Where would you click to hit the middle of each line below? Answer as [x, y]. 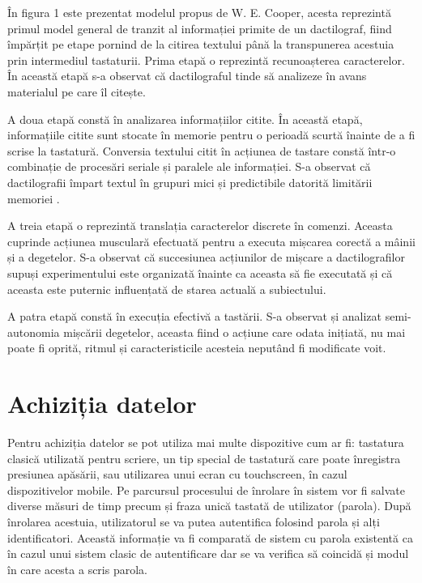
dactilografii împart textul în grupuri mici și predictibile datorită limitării [190, 182]
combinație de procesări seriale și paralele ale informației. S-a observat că [189, 166]
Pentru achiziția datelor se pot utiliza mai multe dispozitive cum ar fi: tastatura [206, 442]
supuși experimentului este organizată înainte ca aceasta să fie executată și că [200, 272]
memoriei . [34, 198]
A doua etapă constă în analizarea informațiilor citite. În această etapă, [185, 119]
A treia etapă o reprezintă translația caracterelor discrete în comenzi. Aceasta [200, 226]
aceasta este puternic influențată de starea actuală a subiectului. [167, 289]
